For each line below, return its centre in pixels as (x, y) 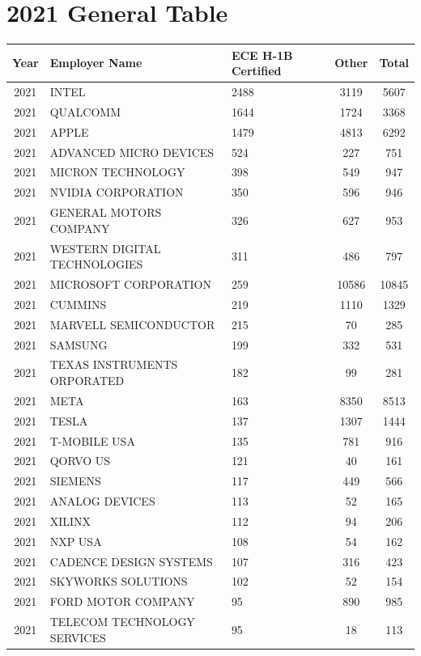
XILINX (70, 521)
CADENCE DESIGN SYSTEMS (131, 561)
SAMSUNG (79, 344)
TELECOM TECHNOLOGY (122, 622)
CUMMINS (78, 304)
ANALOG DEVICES (102, 501)
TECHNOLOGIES (96, 264)
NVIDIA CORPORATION (117, 192)
